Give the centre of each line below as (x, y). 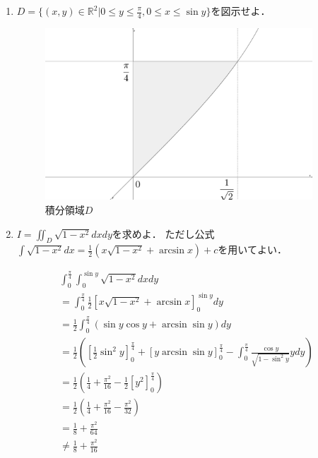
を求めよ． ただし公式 (163, 233)
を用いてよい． (252, 249)
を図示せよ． (241, 11)
